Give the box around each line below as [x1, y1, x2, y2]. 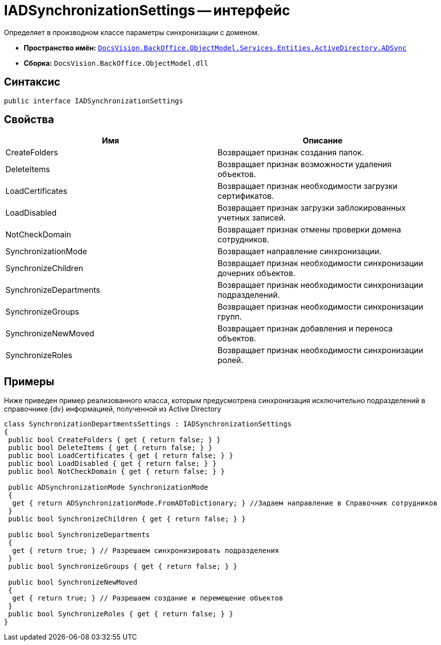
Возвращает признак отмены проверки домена [218, 225, 401, 235]
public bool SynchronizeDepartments [8, 531, 150, 539]
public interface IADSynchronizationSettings [4, 96, 183, 105]
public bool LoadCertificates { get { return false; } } [8, 452, 233, 460]
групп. [218, 312, 242, 322]
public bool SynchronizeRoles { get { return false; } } [8, 610, 233, 618]
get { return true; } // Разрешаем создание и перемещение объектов [12, 594, 283, 602]
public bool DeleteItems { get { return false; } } [8, 444, 213, 452]
